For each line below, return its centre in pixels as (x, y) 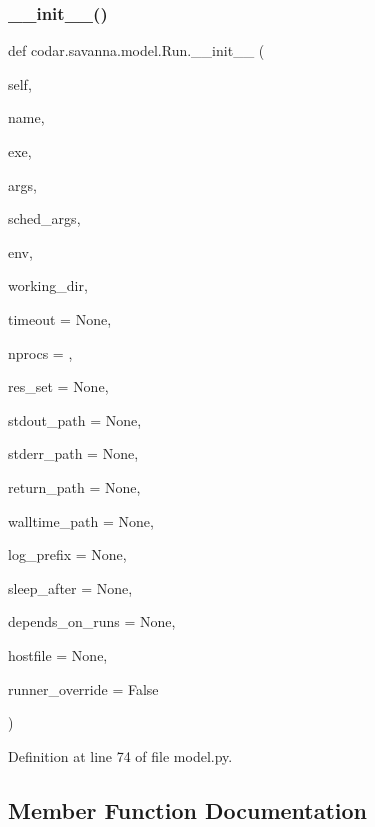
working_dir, (48, 285)
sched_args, (44, 218)
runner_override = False (83, 688)
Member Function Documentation (188, 809)
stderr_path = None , (73, 453)
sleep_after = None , (70, 587)
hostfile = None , (58, 654)
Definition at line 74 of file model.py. (120, 755)
